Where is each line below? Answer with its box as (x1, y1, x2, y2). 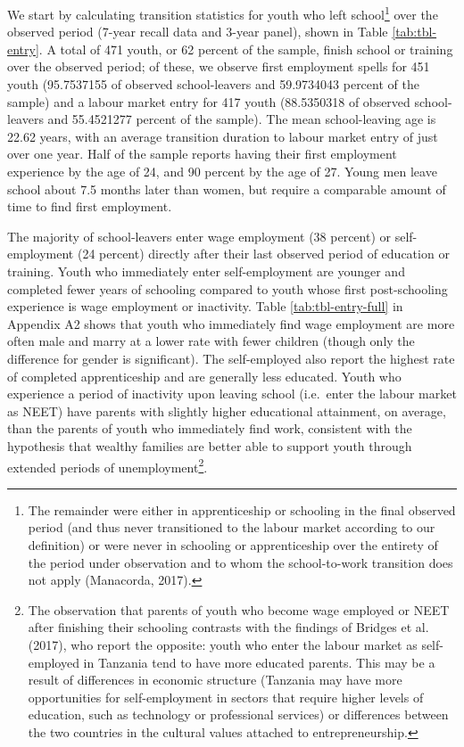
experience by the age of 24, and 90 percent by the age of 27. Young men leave (7, 162, 437, 180)
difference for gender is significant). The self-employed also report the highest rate (7, 349, 455, 367)
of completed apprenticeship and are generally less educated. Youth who (7, 366, 402, 385)
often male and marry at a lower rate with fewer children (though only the (7, 332, 415, 350)
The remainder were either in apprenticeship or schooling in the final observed (28, 500, 456, 519)
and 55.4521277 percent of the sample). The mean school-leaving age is (47, 110, 436, 128)
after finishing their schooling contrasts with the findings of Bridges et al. (28, 618, 429, 636)
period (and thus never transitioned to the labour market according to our (28, 518, 435, 537)
